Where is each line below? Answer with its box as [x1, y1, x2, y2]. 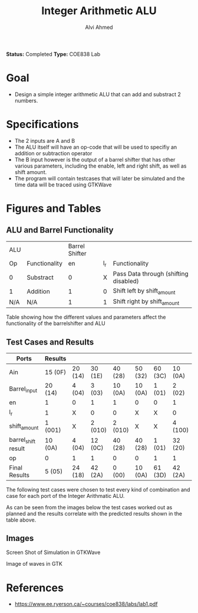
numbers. [14, 97, 38, 104]
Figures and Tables [6, 202, 101, 215]
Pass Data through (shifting [113, 270, 189, 278]
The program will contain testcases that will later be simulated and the [14, 175, 185, 182]
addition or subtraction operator [14, 149, 93, 157]
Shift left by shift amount [113, 287, 176, 296]
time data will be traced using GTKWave [14, 181, 112, 188]
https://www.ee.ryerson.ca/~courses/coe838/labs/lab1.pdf [14, 601, 158, 608]
